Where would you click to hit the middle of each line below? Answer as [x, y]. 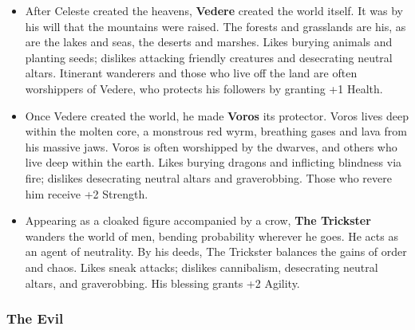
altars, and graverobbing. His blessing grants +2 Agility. [162, 283]
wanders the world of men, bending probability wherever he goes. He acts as [211, 236]
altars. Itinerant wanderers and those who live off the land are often [191, 73]
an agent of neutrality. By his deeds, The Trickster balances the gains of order [216, 251]
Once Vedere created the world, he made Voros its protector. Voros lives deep [217, 115]
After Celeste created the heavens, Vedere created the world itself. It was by [214, 10]
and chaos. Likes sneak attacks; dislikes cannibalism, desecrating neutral [202, 267]
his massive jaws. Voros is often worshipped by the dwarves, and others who [211, 146]
